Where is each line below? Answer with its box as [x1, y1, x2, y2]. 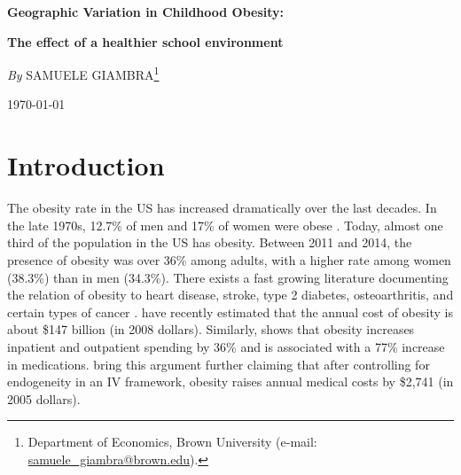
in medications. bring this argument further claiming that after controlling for [7, 354, 430, 373]
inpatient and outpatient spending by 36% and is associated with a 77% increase [7, 337, 445, 355]
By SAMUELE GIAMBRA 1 [7, 63, 160, 83]
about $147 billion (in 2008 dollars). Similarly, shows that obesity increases [7, 320, 415, 339]
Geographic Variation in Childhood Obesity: [7, 3, 285, 20]
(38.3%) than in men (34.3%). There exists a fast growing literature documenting [7, 268, 449, 286]
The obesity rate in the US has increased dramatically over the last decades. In [7, 199, 437, 217]
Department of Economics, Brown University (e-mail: [27, 432, 317, 451]
